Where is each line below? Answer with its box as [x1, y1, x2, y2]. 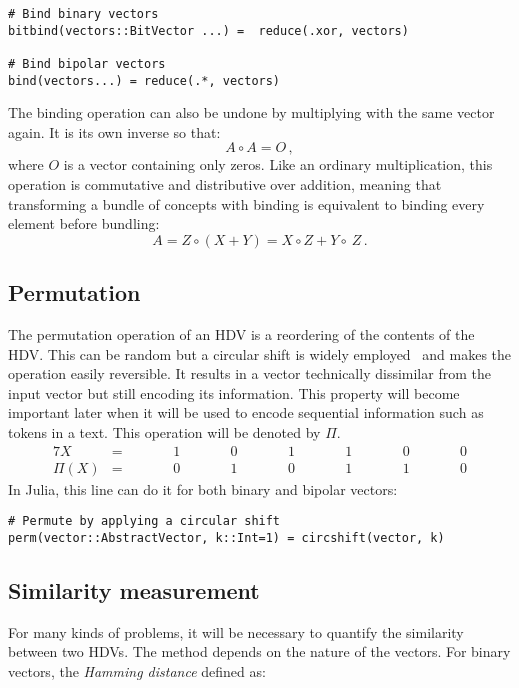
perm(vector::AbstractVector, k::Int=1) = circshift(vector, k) [8, 530, 445, 545]
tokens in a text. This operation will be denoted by [8, 422, 321, 443]
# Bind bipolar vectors [8, 56, 166, 71]
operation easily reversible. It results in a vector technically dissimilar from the [8, 363, 491, 384]
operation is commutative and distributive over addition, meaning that [8, 174, 442, 195]
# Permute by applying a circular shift [8, 514, 281, 529]
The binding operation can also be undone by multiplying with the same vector [8, 102, 495, 123]
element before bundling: [8, 213, 160, 234]
